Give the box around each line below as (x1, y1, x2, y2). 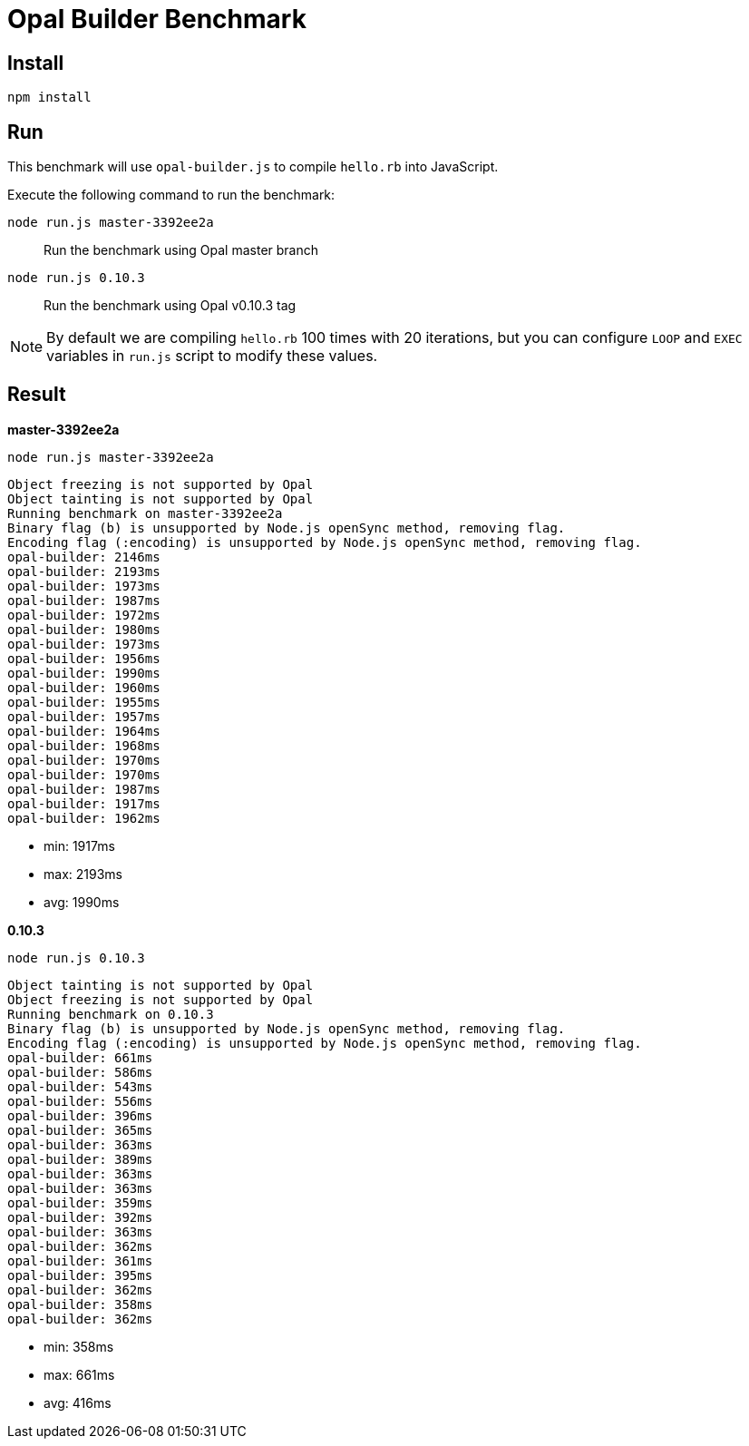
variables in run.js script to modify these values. (46, 347, 378, 366)
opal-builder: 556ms (7, 1093, 153, 1109)
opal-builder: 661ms (7, 1050, 153, 1065)
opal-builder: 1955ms (7, 694, 160, 709)
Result (7, 383, 66, 406)
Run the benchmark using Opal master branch (44, 242, 319, 259)
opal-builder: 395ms (7, 1267, 153, 1283)
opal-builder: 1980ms (7, 621, 160, 637)
